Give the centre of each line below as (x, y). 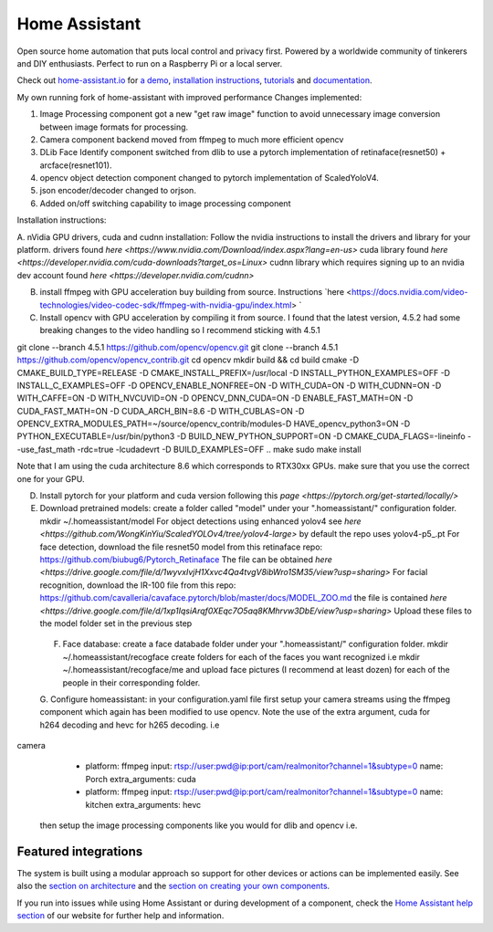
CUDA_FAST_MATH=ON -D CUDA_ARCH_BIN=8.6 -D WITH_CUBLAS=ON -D (161, 411)
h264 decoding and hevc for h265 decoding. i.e (130, 725)
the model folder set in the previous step (116, 623)
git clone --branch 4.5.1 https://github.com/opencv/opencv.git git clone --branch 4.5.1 (178, 347)
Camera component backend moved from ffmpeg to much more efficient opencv (192, 139)
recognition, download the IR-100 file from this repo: (138, 585)
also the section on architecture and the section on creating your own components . (173, 886)
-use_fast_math (46, 449)
